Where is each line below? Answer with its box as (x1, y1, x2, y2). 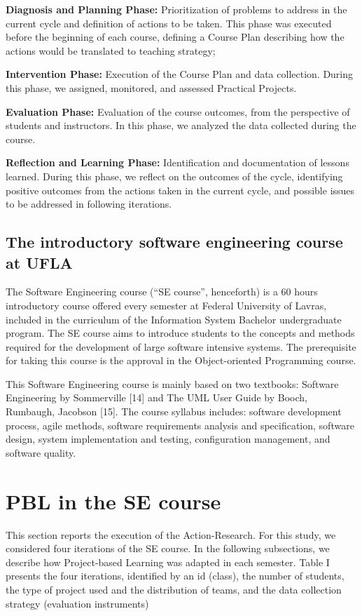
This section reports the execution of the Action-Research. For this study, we (6, 527, 336, 542)
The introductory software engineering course (6, 231, 343, 253)
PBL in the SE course (6, 486, 221, 515)
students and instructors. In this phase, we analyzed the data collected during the (6, 118, 356, 133)
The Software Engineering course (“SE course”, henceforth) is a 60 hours (6, 284, 318, 299)
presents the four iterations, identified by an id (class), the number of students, (6, 568, 344, 583)
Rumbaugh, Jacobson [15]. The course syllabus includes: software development (6, 404, 342, 419)
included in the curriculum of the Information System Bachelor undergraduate (6, 312, 342, 326)
